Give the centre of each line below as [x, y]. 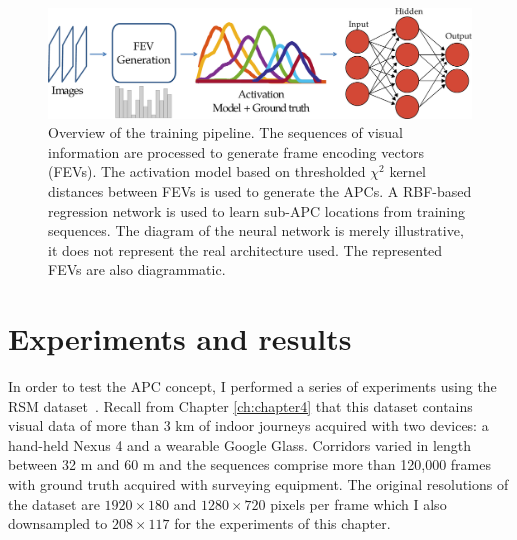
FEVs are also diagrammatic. [137, 269]
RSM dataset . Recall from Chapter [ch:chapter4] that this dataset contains [240, 405]
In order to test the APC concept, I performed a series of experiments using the [252, 386]
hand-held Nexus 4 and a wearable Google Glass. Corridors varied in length [240, 444]
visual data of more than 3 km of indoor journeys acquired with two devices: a [248, 425]
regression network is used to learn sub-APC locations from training [257, 210]
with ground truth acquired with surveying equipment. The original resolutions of [258, 483]
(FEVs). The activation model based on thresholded [207, 171]
